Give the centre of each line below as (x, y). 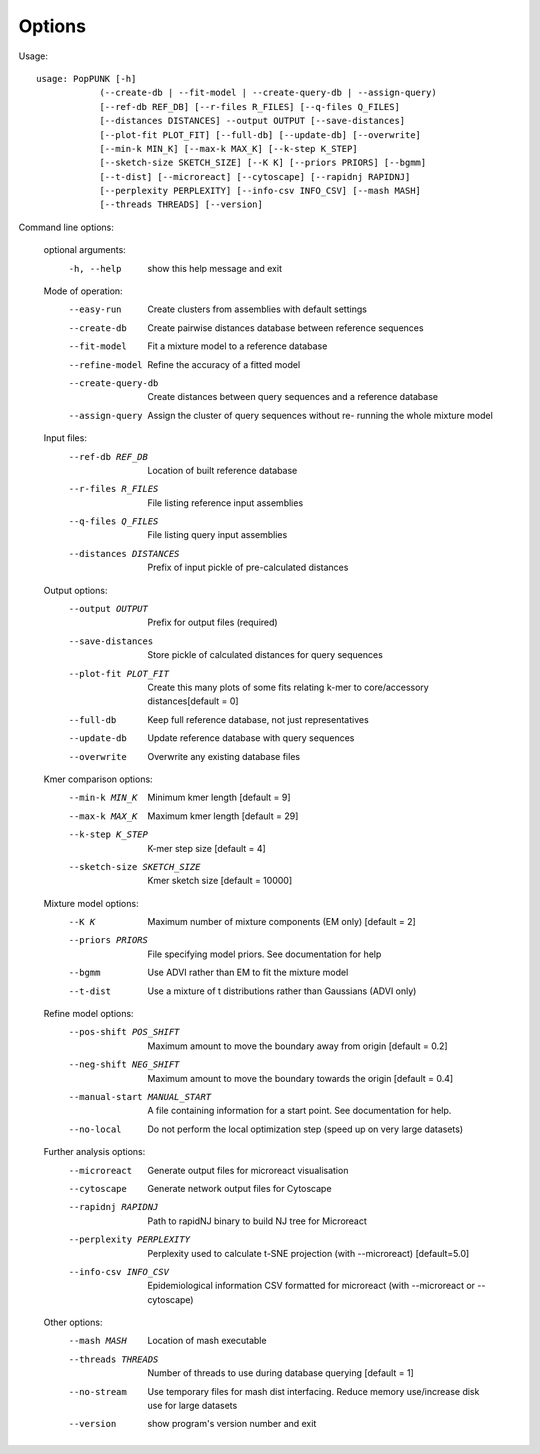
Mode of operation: (83, 291)
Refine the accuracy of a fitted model (224, 364)
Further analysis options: (94, 1152)
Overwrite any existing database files (223, 756)
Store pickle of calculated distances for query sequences (265, 655)
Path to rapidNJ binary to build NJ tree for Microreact (257, 1221)
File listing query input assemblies (217, 535)
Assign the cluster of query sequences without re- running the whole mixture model (320, 415)
